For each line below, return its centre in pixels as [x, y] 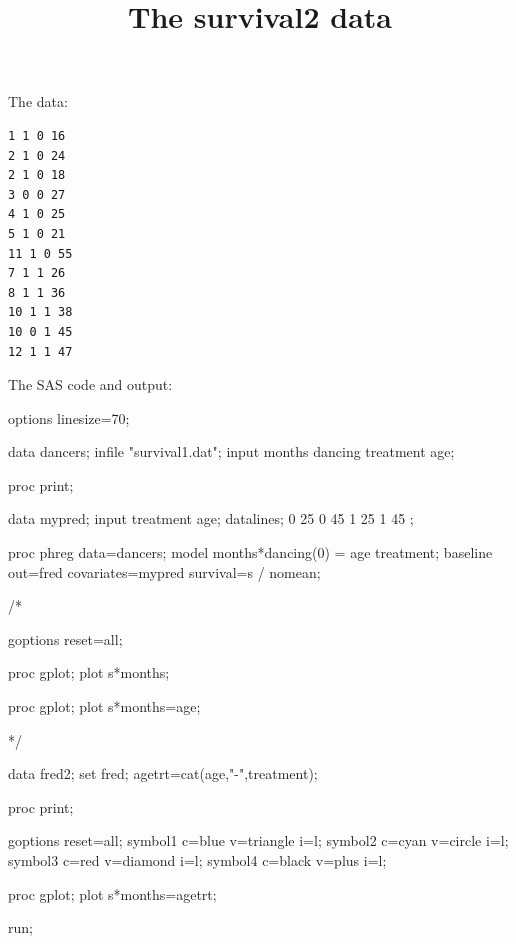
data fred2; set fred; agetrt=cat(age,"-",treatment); [163, 773]
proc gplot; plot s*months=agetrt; [112, 893]
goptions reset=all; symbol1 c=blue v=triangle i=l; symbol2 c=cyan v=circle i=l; [258, 840]
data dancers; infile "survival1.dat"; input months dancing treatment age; [231, 451]
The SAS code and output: [90, 384]
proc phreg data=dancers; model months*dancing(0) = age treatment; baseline [250, 552]
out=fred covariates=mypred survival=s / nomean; [164, 571]
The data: [38, 101]
